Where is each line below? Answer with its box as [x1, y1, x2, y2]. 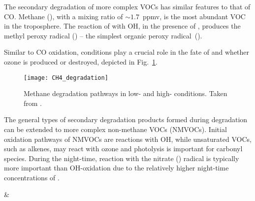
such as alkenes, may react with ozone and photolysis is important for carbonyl [4, 143, 243, 154]
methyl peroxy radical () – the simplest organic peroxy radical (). [4, 30, 202, 40]
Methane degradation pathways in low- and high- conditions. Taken [24, 88, 227, 99]
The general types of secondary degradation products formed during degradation [4, 114, 248, 125]
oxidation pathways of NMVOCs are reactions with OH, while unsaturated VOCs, [4, 134, 252, 144]
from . [24, 98, 42, 108]
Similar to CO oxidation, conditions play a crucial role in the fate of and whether [4, 47, 250, 57]
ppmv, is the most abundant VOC [142, 11, 246, 21]
